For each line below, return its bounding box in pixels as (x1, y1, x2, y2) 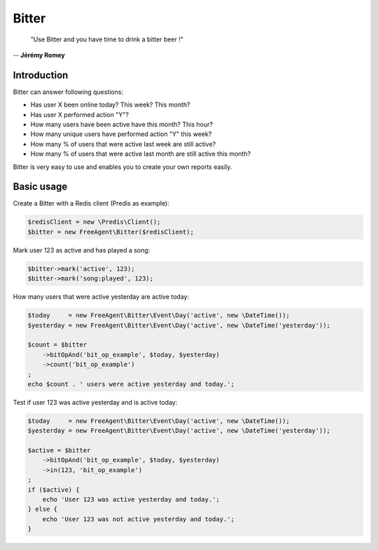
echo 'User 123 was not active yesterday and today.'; (42, 515, 234, 523)
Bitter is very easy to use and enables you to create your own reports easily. (13, 162, 232, 171)
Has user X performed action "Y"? (30, 110, 129, 119)
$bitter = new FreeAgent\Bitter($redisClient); (27, 228, 194, 236)
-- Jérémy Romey (13, 51, 66, 59)
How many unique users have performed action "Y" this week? (30, 130, 212, 138)
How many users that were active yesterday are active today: (13, 293, 189, 301)
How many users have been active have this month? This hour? (30, 120, 213, 129)
